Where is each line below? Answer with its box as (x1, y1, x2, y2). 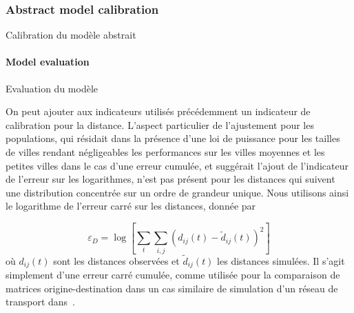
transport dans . (6, 294, 75, 309)
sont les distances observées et (53, 253, 180, 267)
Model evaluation (6, 54, 90, 69)
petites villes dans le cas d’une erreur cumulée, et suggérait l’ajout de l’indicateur (6, 158, 348, 172)
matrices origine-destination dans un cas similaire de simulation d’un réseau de (6, 281, 338, 295)
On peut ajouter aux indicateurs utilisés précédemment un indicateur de (6, 104, 311, 119)
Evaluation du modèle (6, 81, 98, 95)
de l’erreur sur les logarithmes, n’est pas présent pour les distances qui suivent (6, 172, 335, 186)
